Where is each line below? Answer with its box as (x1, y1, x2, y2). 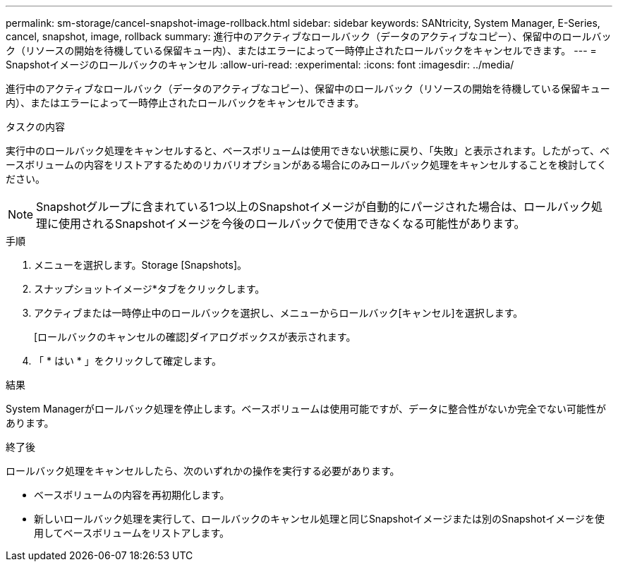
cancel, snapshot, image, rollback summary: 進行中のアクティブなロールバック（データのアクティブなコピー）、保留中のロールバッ (6, 30, 612, 42)
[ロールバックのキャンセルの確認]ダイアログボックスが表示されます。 (34, 331, 356, 343)
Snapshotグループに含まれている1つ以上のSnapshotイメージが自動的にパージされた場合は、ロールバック (36, 200, 591, 214)
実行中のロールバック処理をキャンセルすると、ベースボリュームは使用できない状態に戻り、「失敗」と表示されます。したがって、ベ (6, 145, 610, 157)
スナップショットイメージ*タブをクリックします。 (34, 283, 265, 295)
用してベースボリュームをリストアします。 (34, 527, 230, 539)
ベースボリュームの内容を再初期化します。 (34, 489, 230, 501)
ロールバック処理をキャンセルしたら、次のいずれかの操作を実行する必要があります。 (6, 465, 400, 477)
